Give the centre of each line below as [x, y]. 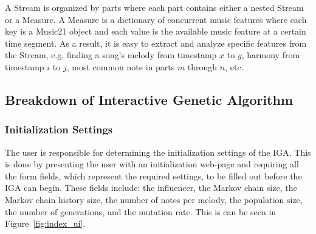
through [202, 66]
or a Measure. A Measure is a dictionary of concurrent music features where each [156, 19]
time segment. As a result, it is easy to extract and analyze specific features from [156, 43]
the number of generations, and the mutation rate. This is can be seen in [141, 211]
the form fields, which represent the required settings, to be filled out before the [153, 175]
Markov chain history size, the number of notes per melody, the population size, [154, 199]
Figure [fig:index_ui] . [45, 223]
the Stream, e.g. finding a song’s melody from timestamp [111, 55]
